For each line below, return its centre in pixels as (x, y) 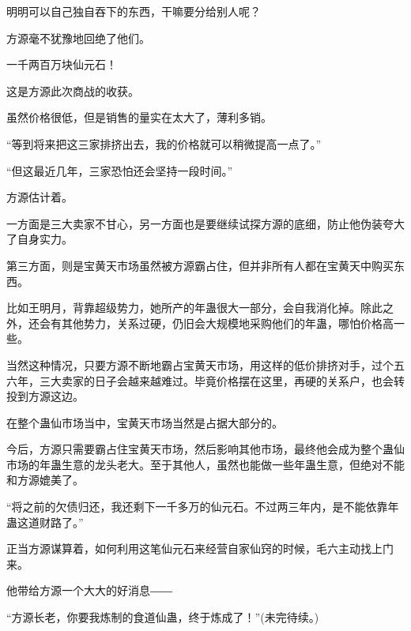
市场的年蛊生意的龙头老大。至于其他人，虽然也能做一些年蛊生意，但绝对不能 (205, 464)
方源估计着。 (40, 197)
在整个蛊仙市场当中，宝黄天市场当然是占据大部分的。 (145, 422)
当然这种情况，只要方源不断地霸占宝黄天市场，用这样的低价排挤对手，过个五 (205, 364)
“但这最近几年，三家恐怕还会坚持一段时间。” (120, 170)
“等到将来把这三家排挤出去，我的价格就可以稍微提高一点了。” (164, 143)
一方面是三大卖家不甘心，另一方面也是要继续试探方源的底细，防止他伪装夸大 (205, 223)
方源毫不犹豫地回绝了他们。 (78, 38)
